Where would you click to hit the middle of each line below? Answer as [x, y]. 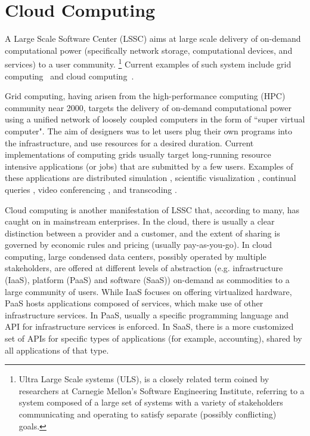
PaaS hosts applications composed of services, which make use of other [134, 303]
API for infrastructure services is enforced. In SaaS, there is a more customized [149, 326]
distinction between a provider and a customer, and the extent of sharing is [142, 233]
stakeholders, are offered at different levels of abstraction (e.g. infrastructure [144, 268]
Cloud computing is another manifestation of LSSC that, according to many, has [152, 209]
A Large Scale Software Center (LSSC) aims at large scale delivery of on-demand [153, 39]
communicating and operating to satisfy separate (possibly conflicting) [148, 414]
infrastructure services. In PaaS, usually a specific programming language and [147, 314]
